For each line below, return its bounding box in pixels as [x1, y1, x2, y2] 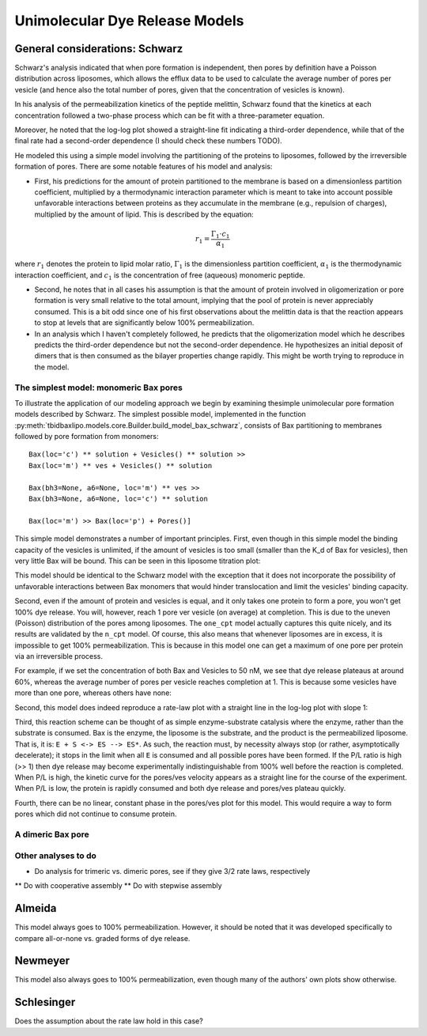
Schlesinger [14, 996, 76, 1009]
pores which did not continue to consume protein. [14, 809, 177, 819]
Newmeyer [14, 954, 70, 968]
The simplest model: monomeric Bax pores [14, 382, 183, 393]
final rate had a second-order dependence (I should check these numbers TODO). [14, 136, 282, 146]
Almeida [14, 902, 57, 915]
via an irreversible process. [14, 652, 103, 661]
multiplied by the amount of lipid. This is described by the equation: [34, 210, 255, 219]
